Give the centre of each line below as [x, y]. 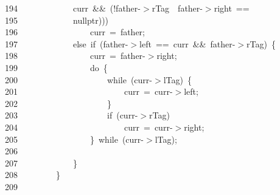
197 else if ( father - [67, 43]
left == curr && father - [187, 43]
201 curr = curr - [89, 91]
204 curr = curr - [89, 127]
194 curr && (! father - [73, 8]
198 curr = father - [75, 56]
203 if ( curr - [72, 115]
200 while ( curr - [79, 79]
